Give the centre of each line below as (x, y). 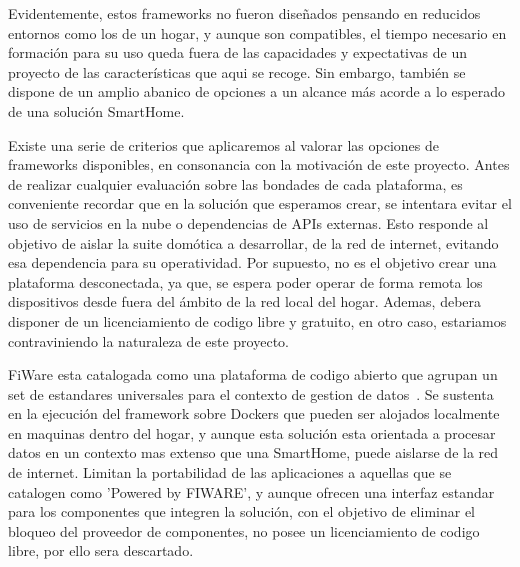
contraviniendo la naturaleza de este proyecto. (148, 340)
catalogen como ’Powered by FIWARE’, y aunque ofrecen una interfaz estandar (251, 491)
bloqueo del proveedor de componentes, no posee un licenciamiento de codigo (244, 530)
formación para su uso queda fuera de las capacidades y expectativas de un (237, 52)
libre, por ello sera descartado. (101, 550)
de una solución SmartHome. (96, 110)
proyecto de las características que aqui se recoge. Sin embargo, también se (237, 71)
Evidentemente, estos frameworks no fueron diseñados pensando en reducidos (244, 13)
